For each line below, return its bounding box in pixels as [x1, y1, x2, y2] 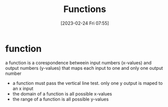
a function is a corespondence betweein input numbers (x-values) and [5, 59, 152, 66]
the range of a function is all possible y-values [12, 96, 109, 102]
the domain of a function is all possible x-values [12, 90, 113, 96]
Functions [63, 4, 106, 15]
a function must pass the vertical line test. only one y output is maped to [12, 80, 163, 86]
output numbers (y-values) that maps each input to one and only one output [5, 65, 163, 71]
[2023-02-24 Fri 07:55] [60, 20, 109, 26]
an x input [12, 85, 34, 91]
